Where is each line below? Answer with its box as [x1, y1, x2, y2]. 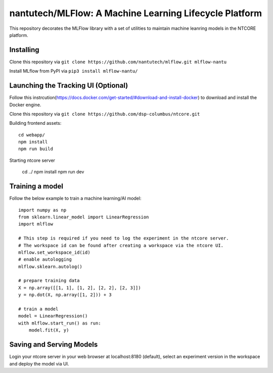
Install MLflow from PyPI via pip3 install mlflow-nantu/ [9, 68, 138, 74]
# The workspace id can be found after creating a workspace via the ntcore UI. [18, 243, 224, 248]
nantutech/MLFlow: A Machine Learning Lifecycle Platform [9, 8, 262, 19]
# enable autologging [18, 257, 72, 262]
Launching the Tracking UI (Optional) [9, 81, 128, 90]
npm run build [18, 146, 53, 152]
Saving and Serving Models [9, 340, 98, 349]
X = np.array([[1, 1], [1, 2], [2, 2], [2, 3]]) [18, 285, 141, 291]
